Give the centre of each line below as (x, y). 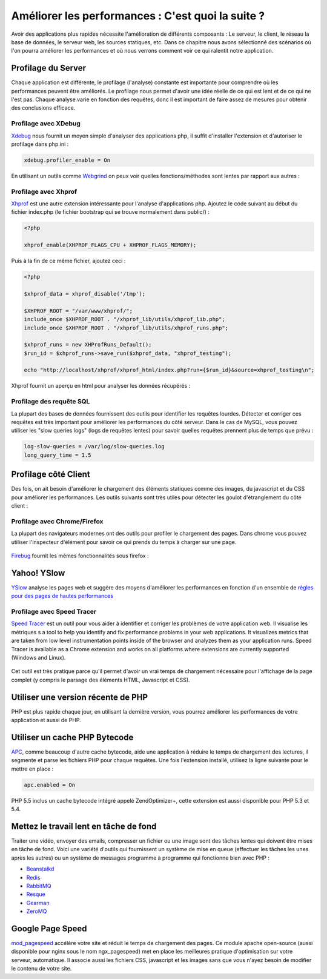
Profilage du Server (49, 68)
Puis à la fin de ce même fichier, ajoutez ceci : (68, 261)
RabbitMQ (39, 886)
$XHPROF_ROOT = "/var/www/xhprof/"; (78, 311)
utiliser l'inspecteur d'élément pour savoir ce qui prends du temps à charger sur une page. (124, 542)
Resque (36, 894)
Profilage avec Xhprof (44, 191)
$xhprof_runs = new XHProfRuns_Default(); (88, 345)
